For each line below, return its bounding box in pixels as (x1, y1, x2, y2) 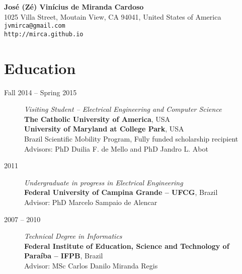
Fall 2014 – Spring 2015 (4, 87, 77, 97)
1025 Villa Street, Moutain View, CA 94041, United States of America (4, 11, 221, 22)
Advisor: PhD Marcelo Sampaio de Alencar (24, 196, 157, 207)
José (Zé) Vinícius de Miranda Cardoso (4, 2, 144, 12)
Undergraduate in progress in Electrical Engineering (24, 177, 183, 187)
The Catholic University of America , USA (24, 113, 171, 124)
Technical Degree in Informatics (24, 231, 122, 241)
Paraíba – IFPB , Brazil (24, 250, 103, 261)
